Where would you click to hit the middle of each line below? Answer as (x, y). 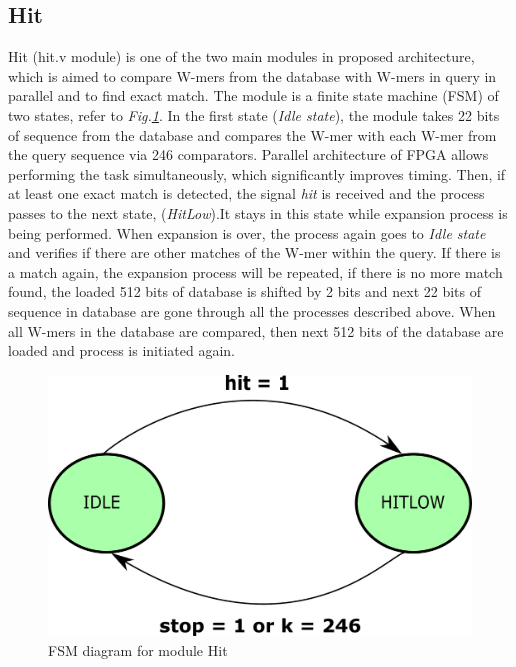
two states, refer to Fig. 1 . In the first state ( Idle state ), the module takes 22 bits (254, 114)
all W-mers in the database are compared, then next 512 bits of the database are (256, 330)
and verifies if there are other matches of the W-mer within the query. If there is (254, 252)
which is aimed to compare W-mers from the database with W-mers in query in (252, 75)
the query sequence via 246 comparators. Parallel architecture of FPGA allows (248, 154)
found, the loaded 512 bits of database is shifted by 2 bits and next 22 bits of (244, 291)
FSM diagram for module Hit (138, 649)
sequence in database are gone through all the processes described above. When (252, 310)
